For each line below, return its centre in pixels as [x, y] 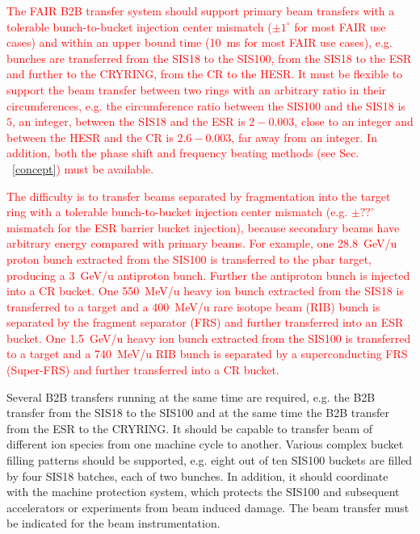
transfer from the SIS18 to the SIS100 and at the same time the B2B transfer [198, 413]
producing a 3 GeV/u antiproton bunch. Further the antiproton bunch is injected [208, 275]
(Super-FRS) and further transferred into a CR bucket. [143, 370]
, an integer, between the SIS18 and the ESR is [129, 121]
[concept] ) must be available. [83, 168]
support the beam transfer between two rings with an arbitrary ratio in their [197, 89]
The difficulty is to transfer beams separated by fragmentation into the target [199, 196]
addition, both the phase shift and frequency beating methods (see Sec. [183, 153]
